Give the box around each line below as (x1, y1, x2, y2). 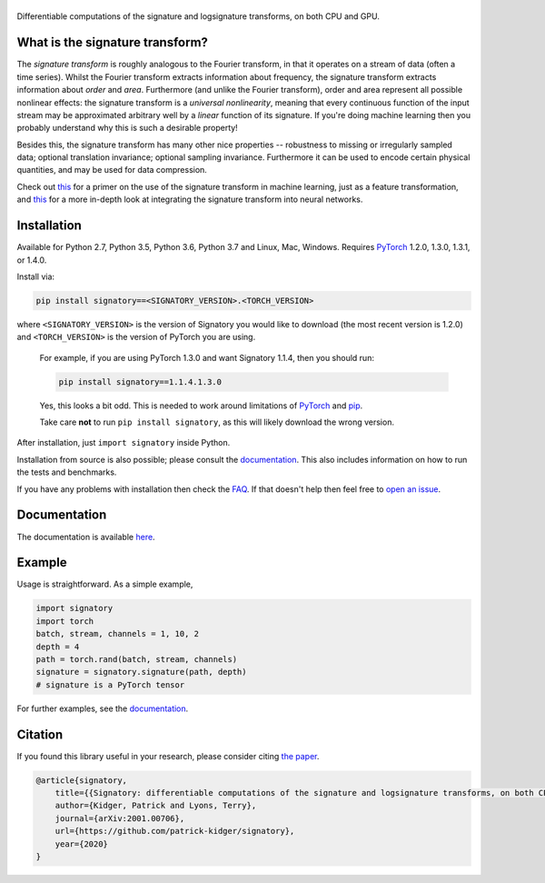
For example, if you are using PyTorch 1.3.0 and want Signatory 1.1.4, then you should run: (39, 352, 374, 363)
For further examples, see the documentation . (16, 703, 189, 714)
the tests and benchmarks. (16, 467, 117, 477)
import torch (35, 616, 94, 627)
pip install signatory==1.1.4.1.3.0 (58, 376, 223, 386)
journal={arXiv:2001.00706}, (54, 813, 185, 823)
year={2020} (54, 838, 109, 849)
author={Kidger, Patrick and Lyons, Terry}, (54, 800, 257, 811)
